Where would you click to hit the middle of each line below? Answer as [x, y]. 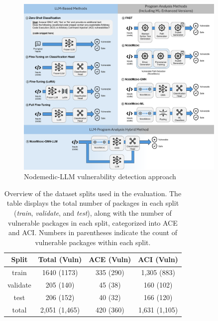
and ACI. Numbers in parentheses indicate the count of [93, 232]
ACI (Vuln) [158, 259]
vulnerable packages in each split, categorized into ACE [93, 222]
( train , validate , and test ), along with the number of [93, 213]
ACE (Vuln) [110, 259]
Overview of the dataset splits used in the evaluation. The [93, 193]
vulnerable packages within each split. [93, 242]
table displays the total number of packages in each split [93, 203]
